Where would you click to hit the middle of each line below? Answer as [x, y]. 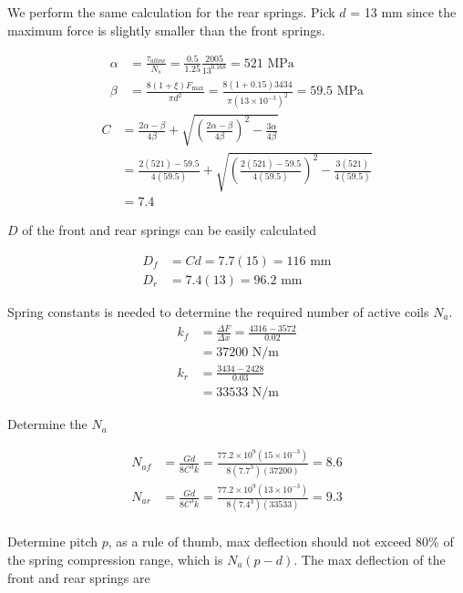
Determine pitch [53, 542]
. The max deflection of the [370, 559]
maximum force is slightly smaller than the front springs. [166, 30]
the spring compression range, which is [115, 559]
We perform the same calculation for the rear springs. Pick [171, 12]
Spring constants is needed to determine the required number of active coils [218, 312]
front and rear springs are [79, 577]
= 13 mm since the [403, 12]
